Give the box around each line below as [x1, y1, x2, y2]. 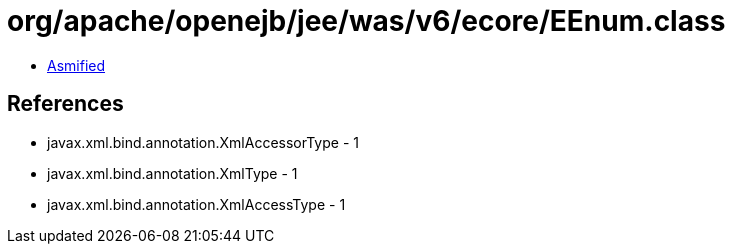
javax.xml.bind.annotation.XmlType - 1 [47, 164, 298, 182]
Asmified [47, 56, 106, 74]
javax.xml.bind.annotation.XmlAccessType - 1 [47, 195, 346, 213]
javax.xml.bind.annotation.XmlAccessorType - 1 [47, 133, 359, 151]
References [7, 91, 124, 117]
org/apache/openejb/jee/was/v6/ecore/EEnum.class [7, 4, 726, 38]
